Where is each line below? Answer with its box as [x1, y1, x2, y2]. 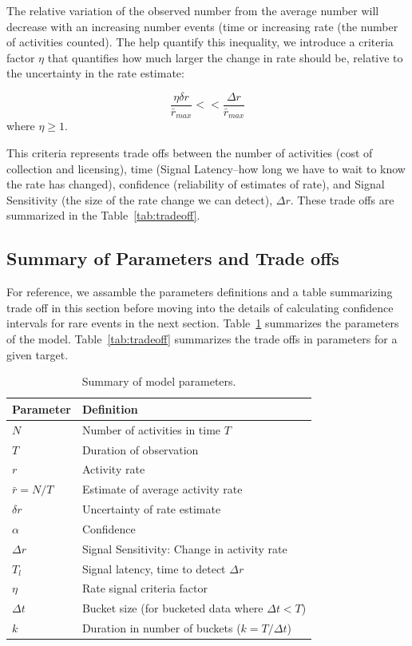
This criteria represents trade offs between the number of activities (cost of [6, 145, 373, 161]
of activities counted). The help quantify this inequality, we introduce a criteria [6, 34, 394, 50]
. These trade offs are [290, 191, 394, 208]
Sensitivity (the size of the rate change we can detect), [6, 191, 273, 208]
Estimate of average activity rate [81, 481, 243, 497]
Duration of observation [81, 441, 199, 458]
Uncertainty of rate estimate [81, 501, 221, 517]
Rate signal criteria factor [81, 580, 208, 596]
